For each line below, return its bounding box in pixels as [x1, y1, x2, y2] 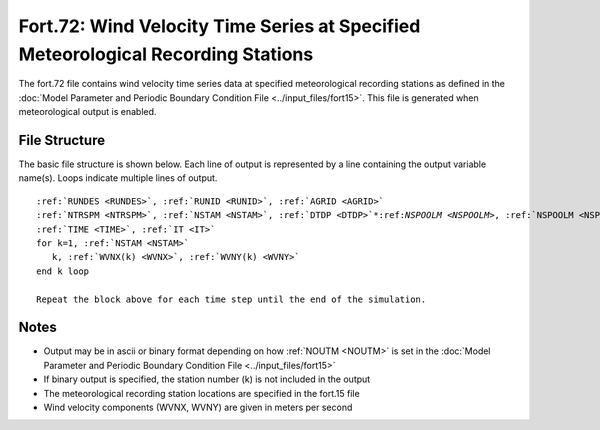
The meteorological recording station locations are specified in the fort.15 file [43, 387, 360, 399]
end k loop [36, 265, 90, 277]
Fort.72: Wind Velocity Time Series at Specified [18, 15, 421, 37]
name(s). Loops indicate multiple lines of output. [18, 172, 218, 184]
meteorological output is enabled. [18, 106, 157, 118]
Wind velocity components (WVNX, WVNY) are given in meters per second [43, 401, 353, 414]
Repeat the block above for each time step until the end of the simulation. [36, 293, 427, 305]
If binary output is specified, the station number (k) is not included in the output [43, 373, 371, 385]
